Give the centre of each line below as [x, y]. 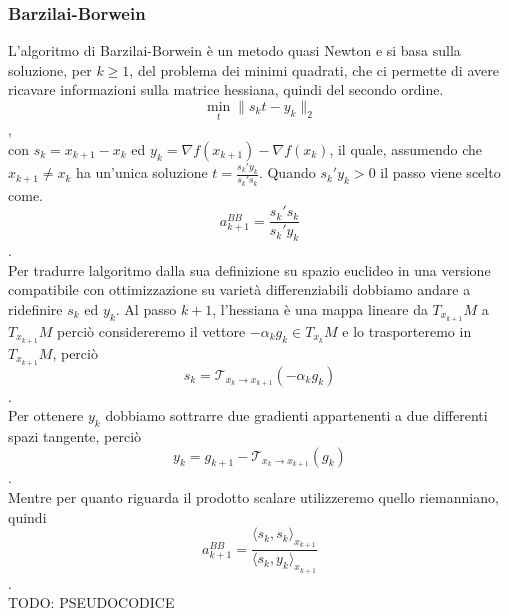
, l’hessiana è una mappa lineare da [320, 309]
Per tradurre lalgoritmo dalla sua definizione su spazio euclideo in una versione [249, 269]
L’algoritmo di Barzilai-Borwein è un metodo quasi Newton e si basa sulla [234, 50]
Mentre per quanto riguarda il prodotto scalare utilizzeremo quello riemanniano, [253, 496]
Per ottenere [46, 415]
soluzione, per [50, 69]
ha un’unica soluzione [142, 172]
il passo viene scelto [440, 172]
